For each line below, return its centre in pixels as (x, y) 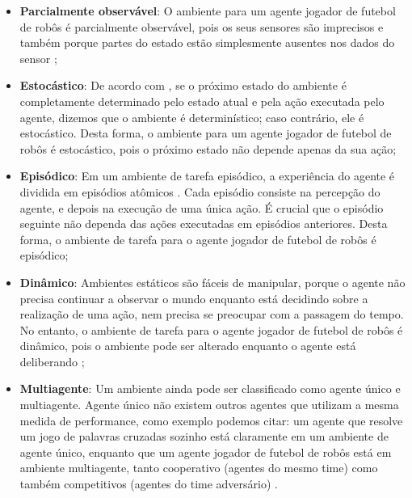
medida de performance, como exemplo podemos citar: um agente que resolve (211, 420)
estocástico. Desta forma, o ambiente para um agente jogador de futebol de (206, 133)
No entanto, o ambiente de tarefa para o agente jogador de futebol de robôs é (211, 329)
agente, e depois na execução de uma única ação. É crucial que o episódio (202, 207)
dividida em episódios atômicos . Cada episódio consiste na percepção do (200, 191)
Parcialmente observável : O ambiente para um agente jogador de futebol (208, 11)
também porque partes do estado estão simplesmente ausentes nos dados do (207, 42)
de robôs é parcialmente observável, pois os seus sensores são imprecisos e (202, 26)
